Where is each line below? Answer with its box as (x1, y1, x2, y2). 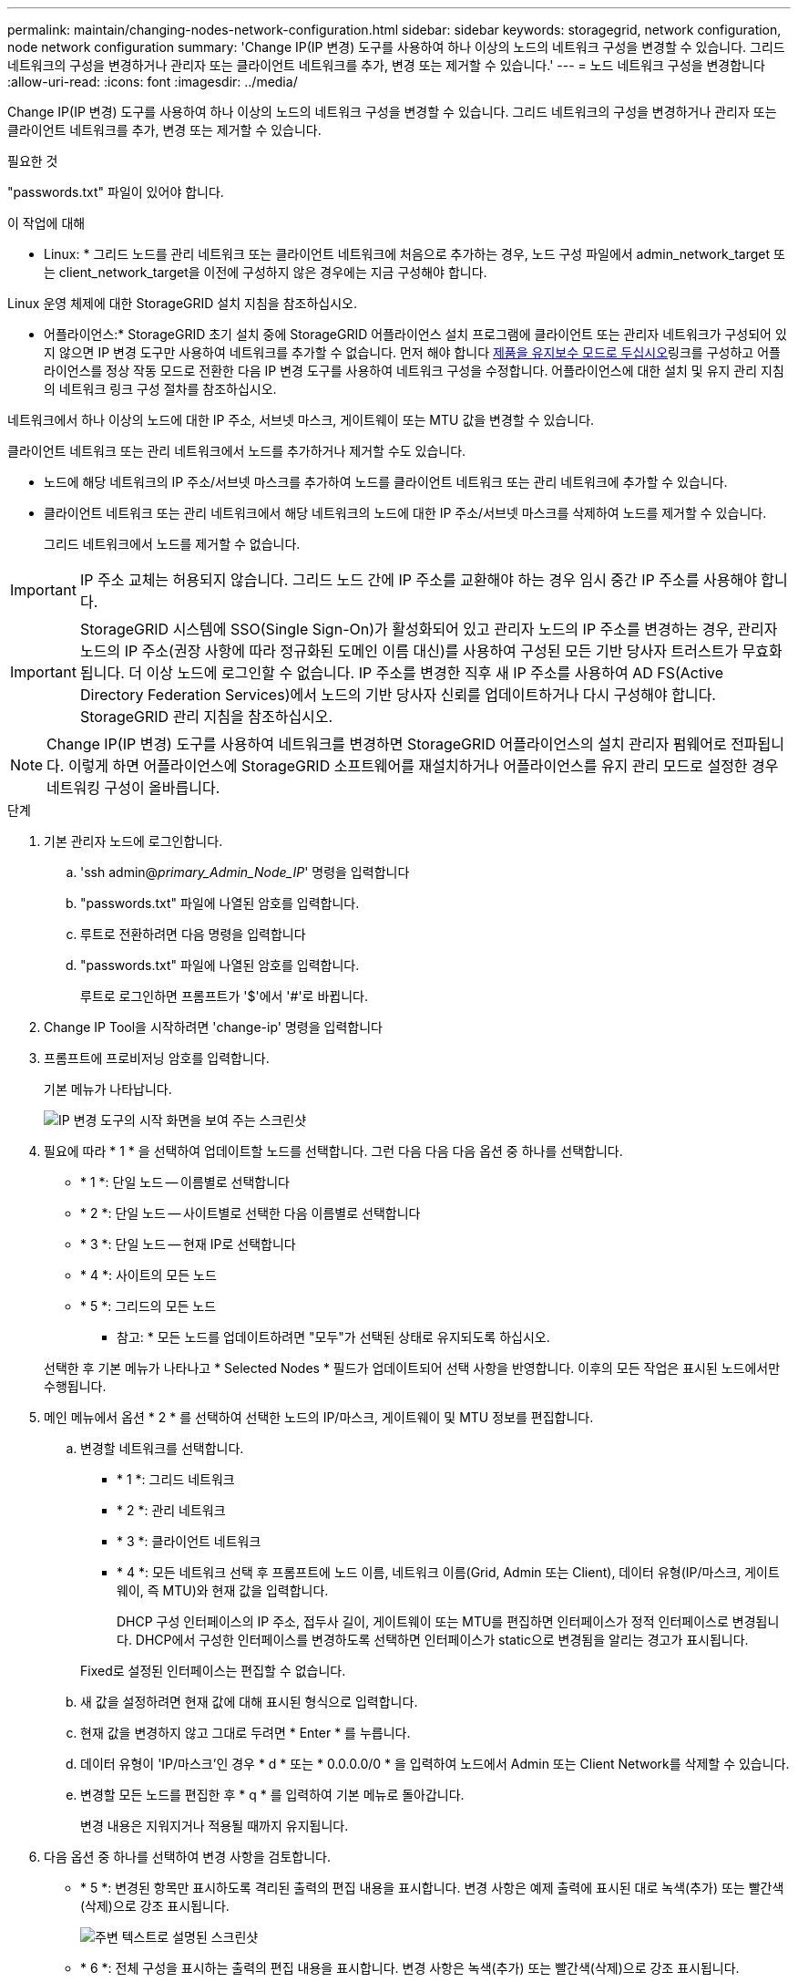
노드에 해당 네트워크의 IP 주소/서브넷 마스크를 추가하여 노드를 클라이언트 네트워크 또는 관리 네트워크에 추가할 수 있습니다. (44, 474, 728, 490)
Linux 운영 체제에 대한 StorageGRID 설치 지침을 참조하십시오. (7, 295, 357, 311)
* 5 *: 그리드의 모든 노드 (80, 1298, 217, 1314)
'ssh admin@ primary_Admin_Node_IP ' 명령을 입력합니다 (80, 864, 410, 880)
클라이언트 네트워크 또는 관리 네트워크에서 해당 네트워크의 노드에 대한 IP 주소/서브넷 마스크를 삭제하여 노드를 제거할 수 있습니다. (44, 505, 767, 521)
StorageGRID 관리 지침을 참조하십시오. (79, 707, 333, 726)
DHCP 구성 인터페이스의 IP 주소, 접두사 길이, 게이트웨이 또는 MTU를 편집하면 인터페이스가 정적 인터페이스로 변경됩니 (117, 1614, 780, 1629)
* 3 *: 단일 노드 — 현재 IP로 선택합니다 (80, 1236, 296, 1252)
